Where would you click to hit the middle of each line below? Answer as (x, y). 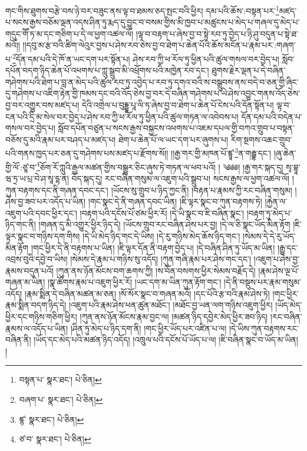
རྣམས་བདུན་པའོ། (29, 270)
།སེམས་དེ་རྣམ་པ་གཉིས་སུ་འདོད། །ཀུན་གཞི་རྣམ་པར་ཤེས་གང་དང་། (161, 259)
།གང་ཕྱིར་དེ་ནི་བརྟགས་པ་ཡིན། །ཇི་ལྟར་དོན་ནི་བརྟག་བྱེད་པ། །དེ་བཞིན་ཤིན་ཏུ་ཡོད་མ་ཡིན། (153, 247)
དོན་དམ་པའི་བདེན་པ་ (272, 116)
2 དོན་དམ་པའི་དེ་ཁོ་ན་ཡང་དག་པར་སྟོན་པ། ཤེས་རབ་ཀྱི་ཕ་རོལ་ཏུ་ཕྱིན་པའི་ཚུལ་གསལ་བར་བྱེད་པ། (146, 58)
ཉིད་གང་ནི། (21, 224)
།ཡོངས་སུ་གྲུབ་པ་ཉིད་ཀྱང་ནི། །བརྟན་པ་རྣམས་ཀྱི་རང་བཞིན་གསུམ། (202, 190)
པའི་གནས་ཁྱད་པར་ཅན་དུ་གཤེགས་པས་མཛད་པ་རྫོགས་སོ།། (87, 153)
